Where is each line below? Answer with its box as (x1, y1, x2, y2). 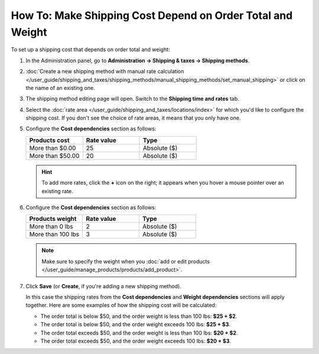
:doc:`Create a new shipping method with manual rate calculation (25, 68, 184, 75)
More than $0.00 (29, 144, 76, 152)
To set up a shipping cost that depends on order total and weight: (11, 46, 171, 53)
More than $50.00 (29, 152, 80, 160)
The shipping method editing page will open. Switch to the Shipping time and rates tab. (25, 95, 239, 102)
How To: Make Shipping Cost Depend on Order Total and (11, 9, 293, 22)
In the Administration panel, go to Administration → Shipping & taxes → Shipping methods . (25, 57, 250, 64)
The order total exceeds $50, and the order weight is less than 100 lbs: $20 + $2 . (40, 329, 238, 336)
